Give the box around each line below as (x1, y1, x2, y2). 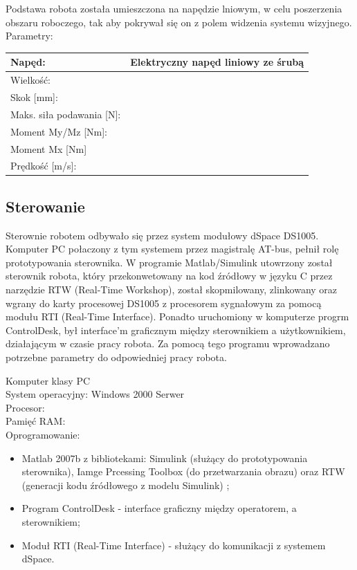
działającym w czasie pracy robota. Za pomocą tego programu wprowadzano (6, 336, 330, 351)
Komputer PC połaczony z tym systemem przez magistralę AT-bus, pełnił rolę (6, 241, 339, 256)
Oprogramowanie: (6, 427, 80, 441)
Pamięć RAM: (6, 414, 66, 428)
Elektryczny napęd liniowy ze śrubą (130, 55, 304, 69)
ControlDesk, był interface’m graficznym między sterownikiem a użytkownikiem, (6, 322, 346, 337)
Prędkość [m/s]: (10, 158, 77, 173)
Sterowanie (6, 195, 85, 217)
